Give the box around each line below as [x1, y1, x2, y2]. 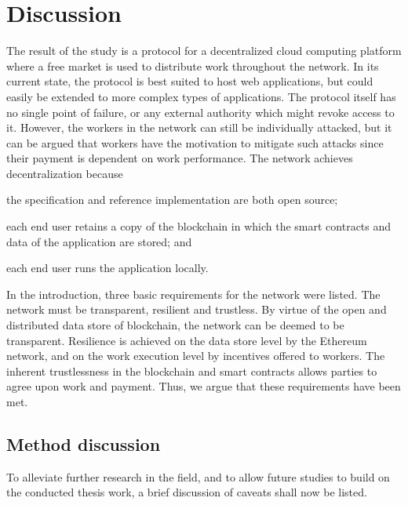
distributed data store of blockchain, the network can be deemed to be [6, 317, 344, 333]
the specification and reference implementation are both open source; [6, 191, 338, 208]
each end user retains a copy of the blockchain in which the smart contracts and [6, 218, 392, 234]
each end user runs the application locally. [6, 260, 209, 276]
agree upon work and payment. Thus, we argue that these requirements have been [6, 378, 401, 394]
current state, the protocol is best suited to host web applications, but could [6, 73, 373, 89]
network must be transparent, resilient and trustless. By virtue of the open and [6, 301, 387, 318]
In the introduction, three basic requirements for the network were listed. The [6, 285, 381, 302]
